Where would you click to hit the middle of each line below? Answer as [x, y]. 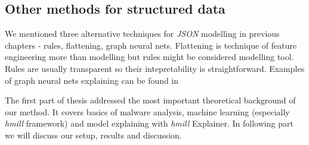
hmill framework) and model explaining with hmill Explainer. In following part [149, 123]
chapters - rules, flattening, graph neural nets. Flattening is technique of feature [151, 45]
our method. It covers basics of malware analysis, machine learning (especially [147, 111]
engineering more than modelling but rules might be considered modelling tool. [149, 57]
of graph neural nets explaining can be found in [92, 80]
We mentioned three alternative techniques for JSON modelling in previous [142, 34]
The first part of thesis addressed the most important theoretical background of [150, 100]
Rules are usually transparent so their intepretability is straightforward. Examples [155, 68]
